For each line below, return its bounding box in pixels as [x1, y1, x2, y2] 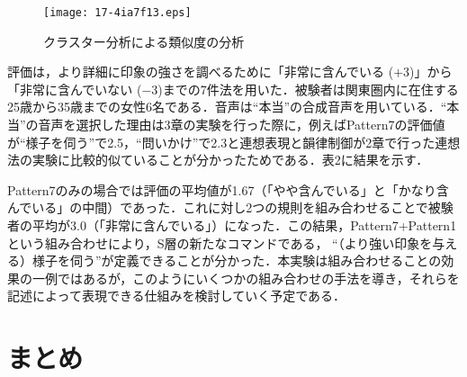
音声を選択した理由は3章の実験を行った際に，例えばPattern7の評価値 [38, 115, 445, 134]
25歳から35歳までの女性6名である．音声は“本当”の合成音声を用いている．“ [7, 97, 447, 116]
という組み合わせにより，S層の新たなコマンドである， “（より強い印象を [7, 233, 433, 252]
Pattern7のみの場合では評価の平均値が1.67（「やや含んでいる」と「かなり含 [7, 180, 449, 199]
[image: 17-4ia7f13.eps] [43, 6, 192, 19]
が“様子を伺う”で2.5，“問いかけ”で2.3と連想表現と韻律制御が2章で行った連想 [7, 132, 461, 151]
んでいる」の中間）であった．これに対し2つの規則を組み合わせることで [7, 198, 428, 217]
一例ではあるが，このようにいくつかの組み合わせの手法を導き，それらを [31, 268, 460, 287]
